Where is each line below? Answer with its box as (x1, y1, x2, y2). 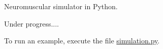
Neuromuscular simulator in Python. (4, 1, 118, 11)
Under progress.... (4, 18, 59, 29)
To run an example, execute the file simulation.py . (4, 35, 160, 46)
